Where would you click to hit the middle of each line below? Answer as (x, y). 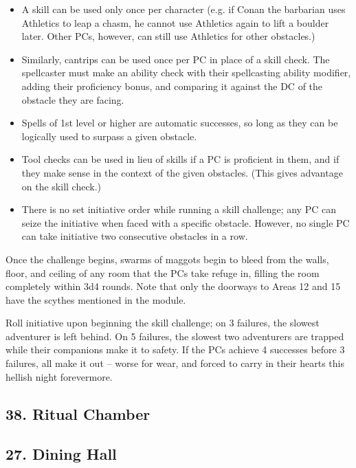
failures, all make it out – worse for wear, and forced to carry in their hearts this (175, 363)
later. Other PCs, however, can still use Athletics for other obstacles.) (168, 36)
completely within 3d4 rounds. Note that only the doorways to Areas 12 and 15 (173, 286)
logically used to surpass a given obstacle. (109, 136)
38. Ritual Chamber (78, 413)
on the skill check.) (61, 186)
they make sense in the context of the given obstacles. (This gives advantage (182, 172)
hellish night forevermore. (59, 376)
